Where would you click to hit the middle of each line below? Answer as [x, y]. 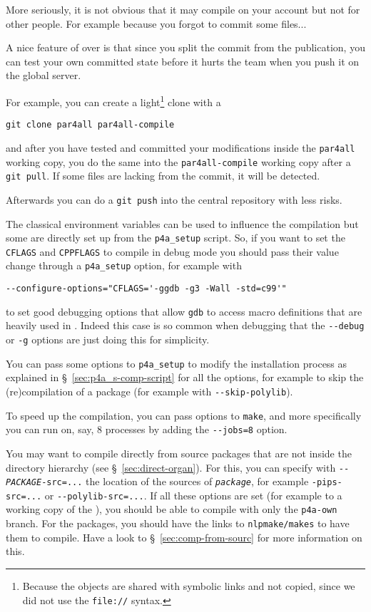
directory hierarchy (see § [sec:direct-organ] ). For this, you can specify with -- [178, 467]
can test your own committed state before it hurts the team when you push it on [183, 61]
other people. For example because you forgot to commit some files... [156, 23]
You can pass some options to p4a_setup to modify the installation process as [177, 363]
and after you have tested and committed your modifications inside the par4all [181, 147]
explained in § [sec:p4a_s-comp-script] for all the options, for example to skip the [185, 377]
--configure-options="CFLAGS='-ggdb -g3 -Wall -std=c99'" [146, 289]
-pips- [327, 483]
